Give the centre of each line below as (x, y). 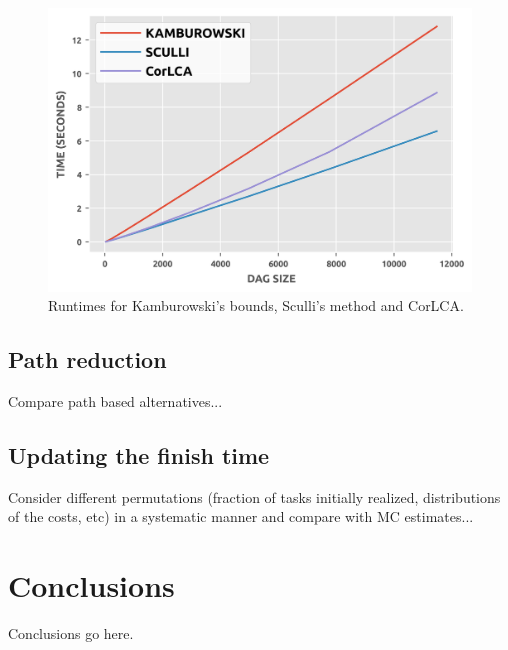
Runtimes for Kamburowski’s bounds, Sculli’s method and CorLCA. (256, 305)
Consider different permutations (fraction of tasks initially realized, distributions (254, 496)
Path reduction (87, 359)
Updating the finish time (139, 455)
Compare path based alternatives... (115, 401)
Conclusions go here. (71, 633)
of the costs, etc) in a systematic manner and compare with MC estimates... (241, 516)
